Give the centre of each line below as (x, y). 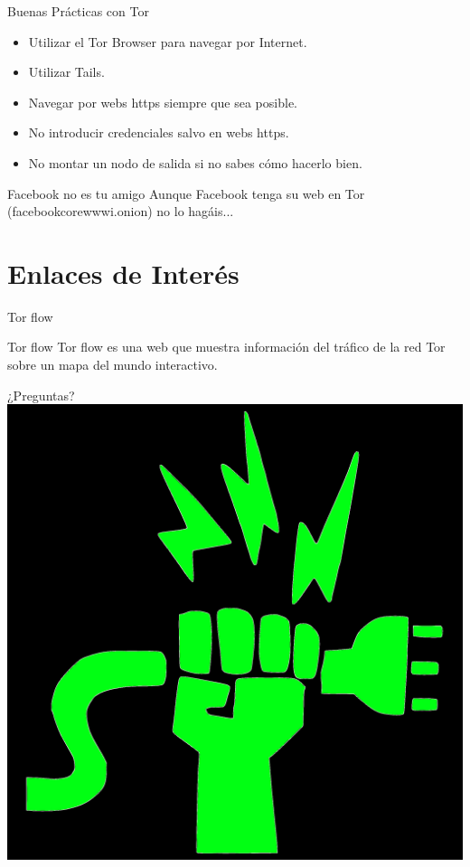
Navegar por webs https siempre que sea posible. (163, 102)
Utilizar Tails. (66, 72)
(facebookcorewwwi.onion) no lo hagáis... (121, 211)
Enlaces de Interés (123, 273)
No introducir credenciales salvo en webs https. (159, 132)
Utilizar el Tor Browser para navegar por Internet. (168, 41)
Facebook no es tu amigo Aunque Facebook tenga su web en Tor (186, 193)
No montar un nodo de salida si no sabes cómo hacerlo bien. (195, 162)
